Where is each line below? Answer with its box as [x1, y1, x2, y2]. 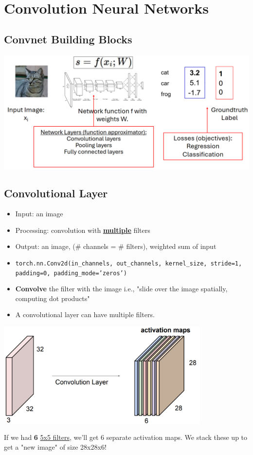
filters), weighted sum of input [126, 241, 217, 251]
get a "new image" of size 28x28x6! [4, 441, 107, 452]
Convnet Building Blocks [4, 31, 132, 46]
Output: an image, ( [15, 241, 75, 251]
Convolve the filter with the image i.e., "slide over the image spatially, [15, 284, 228, 294]
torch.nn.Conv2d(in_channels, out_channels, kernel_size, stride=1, [15, 260, 242, 267]
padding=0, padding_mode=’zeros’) [15, 269, 127, 277]
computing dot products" [15, 293, 90, 303]
